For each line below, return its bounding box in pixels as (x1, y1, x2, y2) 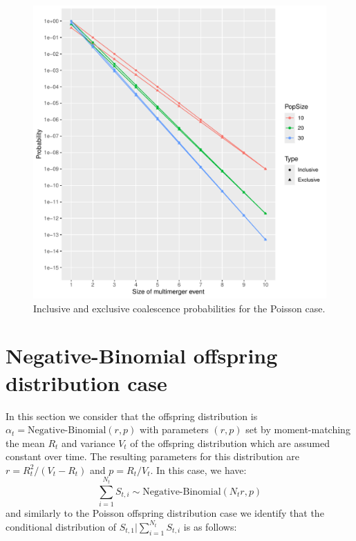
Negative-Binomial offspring (6, 341, 278, 370)
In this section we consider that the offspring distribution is (6, 408, 258, 423)
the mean (6, 435, 45, 450)
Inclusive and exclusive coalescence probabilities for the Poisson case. (33, 301, 326, 315)
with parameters (140, 422, 209, 437)
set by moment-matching (245, 422, 350, 437)
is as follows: (183, 519, 237, 533)
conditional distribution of (6, 519, 117, 533)
